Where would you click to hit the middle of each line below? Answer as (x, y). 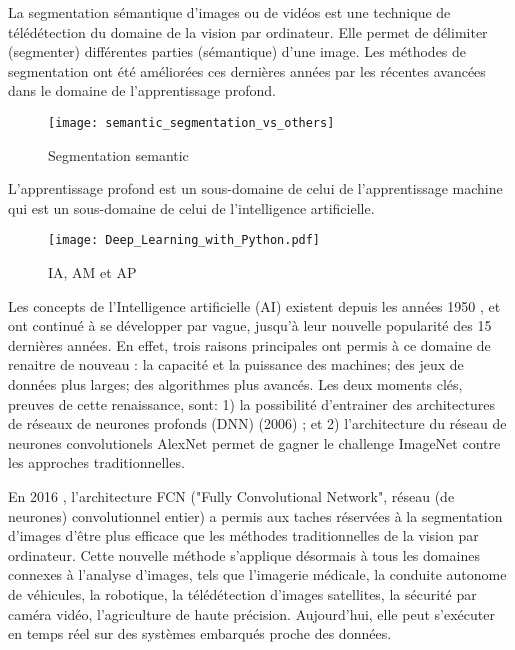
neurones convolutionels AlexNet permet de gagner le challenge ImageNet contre (254, 442)
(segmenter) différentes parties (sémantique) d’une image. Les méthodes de (237, 51)
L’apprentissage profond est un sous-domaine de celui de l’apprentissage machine (255, 188)
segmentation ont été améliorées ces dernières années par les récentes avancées (247, 70)
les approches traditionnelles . (96, 462)
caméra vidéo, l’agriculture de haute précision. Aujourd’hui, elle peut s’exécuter (251, 613)
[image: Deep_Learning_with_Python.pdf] (184, 240)
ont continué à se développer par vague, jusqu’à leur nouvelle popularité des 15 (250, 325)
